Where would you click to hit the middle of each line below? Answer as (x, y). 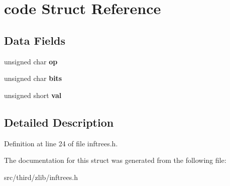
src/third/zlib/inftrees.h (41, 177)
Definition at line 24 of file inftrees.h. (61, 143)
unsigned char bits (33, 78)
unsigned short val (33, 95)
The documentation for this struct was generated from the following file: (115, 160)
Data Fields (35, 40)
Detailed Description (59, 122)
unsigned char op (31, 61)
